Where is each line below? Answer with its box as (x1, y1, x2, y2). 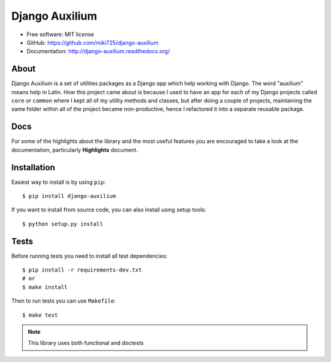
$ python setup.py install (22, 221, 104, 227)
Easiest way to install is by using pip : (11, 178, 106, 186)
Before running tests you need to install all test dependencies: (11, 252, 168, 260)
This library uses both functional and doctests (28, 339, 144, 347)
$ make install (22, 284, 68, 290)
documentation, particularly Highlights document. (11, 146, 138, 153)
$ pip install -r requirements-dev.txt (22, 266, 142, 274)
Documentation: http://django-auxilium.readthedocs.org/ (26, 48, 170, 55)
